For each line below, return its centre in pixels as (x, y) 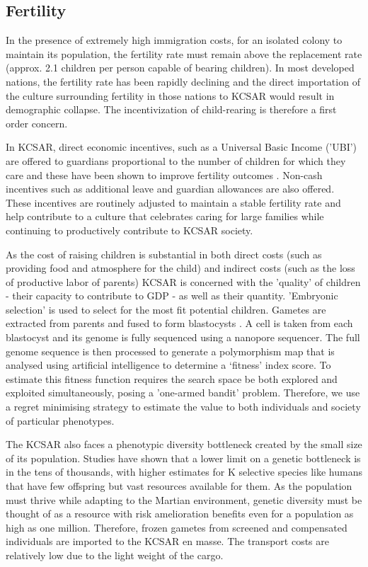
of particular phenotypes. (60, 420)
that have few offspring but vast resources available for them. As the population (179, 486)
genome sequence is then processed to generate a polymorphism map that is (170, 351)
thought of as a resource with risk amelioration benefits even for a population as (180, 514)
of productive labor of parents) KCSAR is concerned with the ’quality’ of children (183, 281)
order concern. (37, 123)
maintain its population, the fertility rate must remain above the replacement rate (184, 53)
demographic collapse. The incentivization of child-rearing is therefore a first (171, 109)
